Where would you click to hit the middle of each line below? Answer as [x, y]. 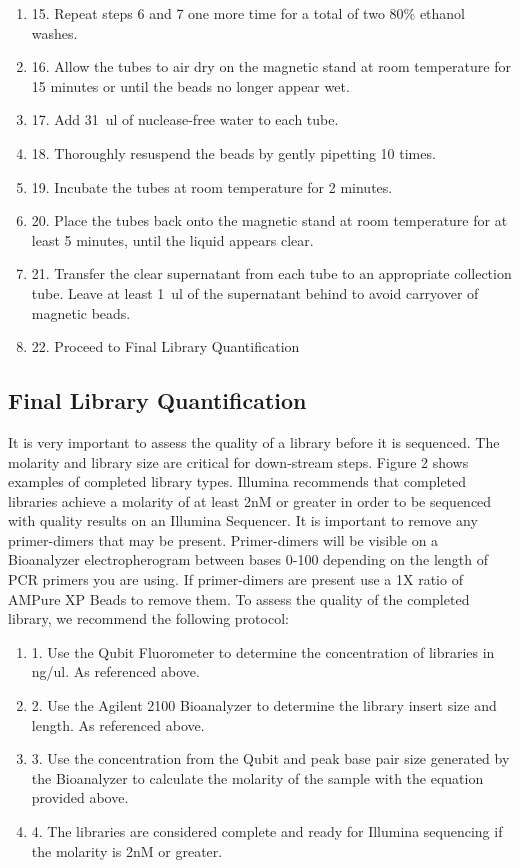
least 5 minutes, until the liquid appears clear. [172, 239]
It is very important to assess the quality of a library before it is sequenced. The [254, 441]
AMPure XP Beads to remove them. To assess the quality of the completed [239, 598]
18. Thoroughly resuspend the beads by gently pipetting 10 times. [233, 152]
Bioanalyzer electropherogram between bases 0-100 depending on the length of [248, 559]
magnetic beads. [81, 312]
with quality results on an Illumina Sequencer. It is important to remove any [243, 520]
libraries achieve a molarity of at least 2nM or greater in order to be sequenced [250, 500]
